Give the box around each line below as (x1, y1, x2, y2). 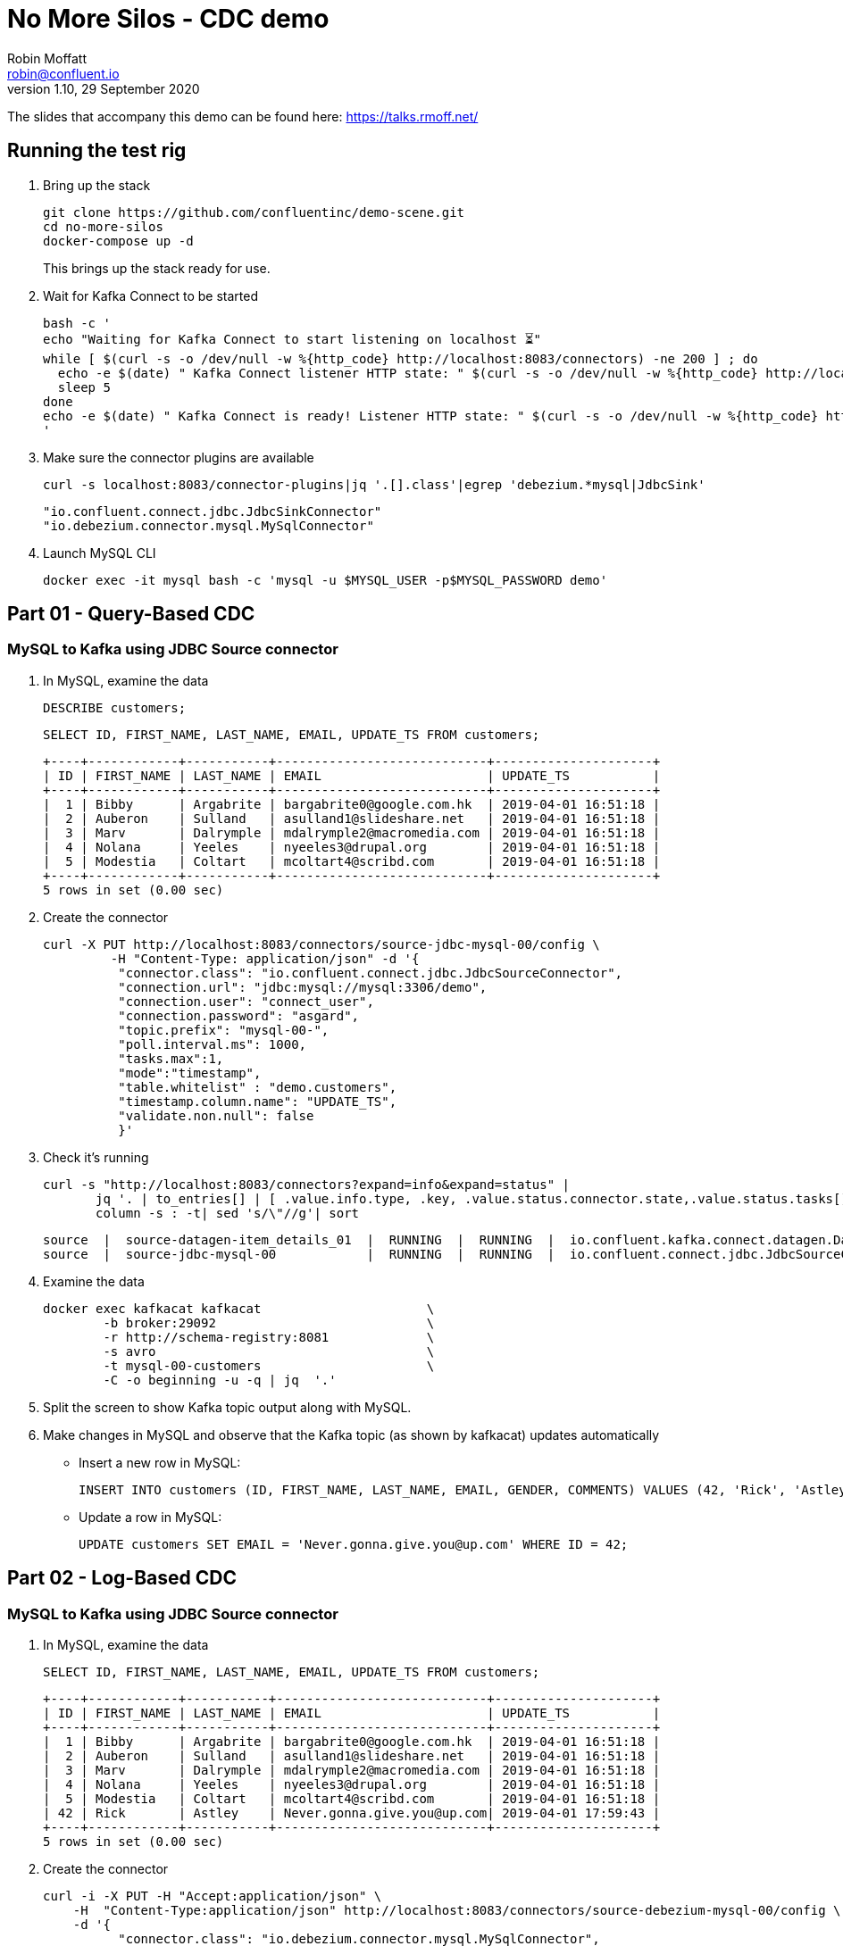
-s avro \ (103, 1343, 435, 1359)
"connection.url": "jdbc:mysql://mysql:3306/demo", (118, 979, 488, 994)
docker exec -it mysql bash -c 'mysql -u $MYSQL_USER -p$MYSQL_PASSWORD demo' (43, 572, 608, 587)
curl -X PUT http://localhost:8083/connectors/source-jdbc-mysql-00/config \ (43, 936, 600, 952)
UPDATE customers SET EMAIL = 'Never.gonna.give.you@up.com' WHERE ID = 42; (79, 1536, 629, 1551)
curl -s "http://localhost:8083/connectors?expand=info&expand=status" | (43, 1177, 571, 1192)
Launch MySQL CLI (43, 545, 156, 561)
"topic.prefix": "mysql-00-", (118, 1022, 330, 1037)
